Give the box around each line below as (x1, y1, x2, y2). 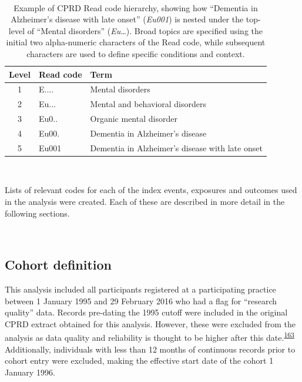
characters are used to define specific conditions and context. (26, 47, 245, 59)
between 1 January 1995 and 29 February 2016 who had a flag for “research (5, 294, 277, 307)
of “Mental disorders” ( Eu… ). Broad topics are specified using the (27, 24, 263, 36)
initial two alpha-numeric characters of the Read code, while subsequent (6, 36, 266, 48)
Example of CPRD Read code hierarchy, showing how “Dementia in (14, 1, 258, 14)
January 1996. (5, 366, 55, 378)
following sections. (5, 207, 70, 219)
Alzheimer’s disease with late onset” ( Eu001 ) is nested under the (11, 13, 244, 25)
